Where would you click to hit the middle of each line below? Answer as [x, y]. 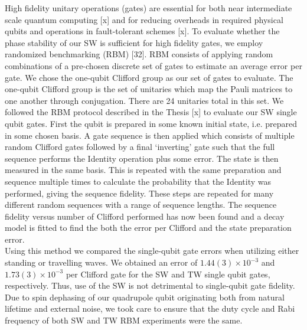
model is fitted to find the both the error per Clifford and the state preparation [148, 228]
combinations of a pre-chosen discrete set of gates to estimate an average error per [153, 65]
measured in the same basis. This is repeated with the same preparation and [143, 170]
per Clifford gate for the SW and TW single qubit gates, [168, 274]
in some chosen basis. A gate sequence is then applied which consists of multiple [150, 135]
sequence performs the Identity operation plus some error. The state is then [142, 158]
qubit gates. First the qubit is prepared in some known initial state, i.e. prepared [151, 123]
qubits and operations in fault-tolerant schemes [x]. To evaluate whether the [142, 31]
